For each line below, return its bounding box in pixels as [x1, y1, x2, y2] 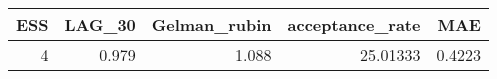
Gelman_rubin [151, 13, 272, 36]
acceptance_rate [287, 13, 421, 36]
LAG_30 [64, 13, 136, 36]
